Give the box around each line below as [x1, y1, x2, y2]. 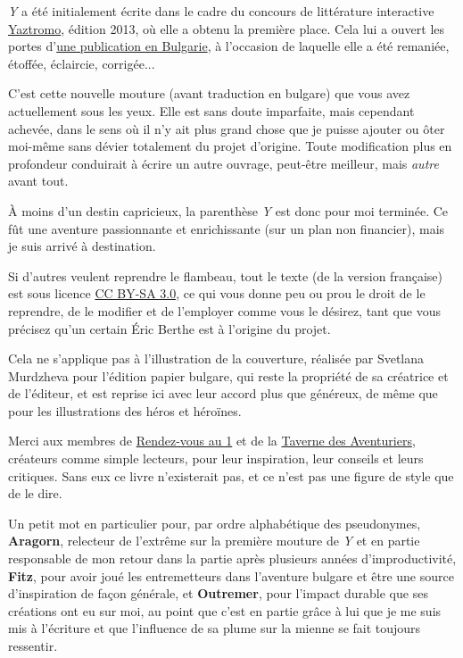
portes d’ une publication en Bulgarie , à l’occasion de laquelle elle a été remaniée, [8, 37, 450, 55]
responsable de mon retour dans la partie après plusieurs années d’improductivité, [8, 549, 457, 568]
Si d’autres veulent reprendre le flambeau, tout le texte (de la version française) [8, 266, 442, 285]
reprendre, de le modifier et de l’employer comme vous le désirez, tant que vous [8, 301, 441, 320]
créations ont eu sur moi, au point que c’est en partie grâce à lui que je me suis [8, 601, 442, 620]
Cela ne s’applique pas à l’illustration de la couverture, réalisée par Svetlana [8, 349, 425, 368]
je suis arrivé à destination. [8, 237, 156, 255]
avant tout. [8, 171, 69, 190]
